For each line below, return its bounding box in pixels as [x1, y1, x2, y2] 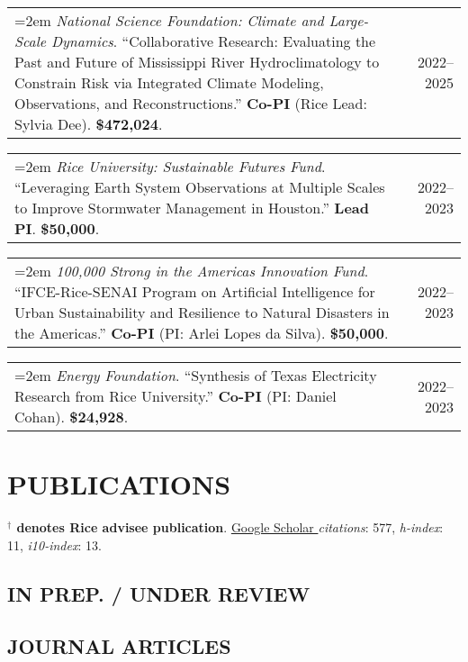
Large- [328, 10, 369, 31]
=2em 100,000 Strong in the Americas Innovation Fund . [14, 260, 369, 281]
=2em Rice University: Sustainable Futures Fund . [14, 156, 326, 177]
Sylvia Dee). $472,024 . [14, 113, 163, 134]
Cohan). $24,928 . [14, 406, 129, 427]
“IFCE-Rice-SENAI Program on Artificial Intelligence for [14, 281, 375, 302]
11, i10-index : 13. [7, 535, 102, 554]
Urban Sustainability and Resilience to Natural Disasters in [14, 302, 390, 322]
